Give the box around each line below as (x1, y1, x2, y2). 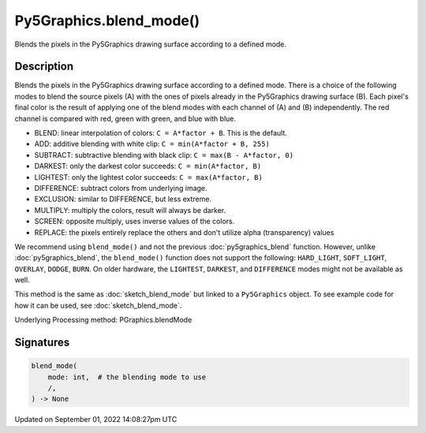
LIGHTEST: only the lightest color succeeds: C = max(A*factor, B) (34, 172, 263, 181)
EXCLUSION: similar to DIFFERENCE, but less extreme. (34, 194, 212, 204)
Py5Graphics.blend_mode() (14, 12, 200, 29)
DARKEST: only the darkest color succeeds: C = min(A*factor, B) (34, 162, 262, 171)
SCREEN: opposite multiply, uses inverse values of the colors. (34, 217, 235, 226)
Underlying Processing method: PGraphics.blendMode (14, 315, 192, 325)
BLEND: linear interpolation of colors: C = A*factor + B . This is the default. (34, 129, 287, 138)
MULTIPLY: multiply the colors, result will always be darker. (34, 205, 226, 215)
